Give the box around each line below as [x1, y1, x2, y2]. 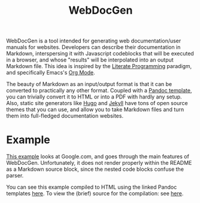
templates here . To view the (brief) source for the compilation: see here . [6, 190, 184, 197]
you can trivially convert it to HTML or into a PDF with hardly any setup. [6, 93, 182, 100]
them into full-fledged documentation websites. [6, 112, 124, 119]
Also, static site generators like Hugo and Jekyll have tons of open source [6, 100, 188, 107]
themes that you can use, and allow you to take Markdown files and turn [6, 106, 184, 113]
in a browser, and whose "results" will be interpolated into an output [6, 56, 174, 63]
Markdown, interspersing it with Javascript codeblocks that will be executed [6, 50, 195, 57]
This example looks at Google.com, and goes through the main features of [6, 153, 190, 160]
